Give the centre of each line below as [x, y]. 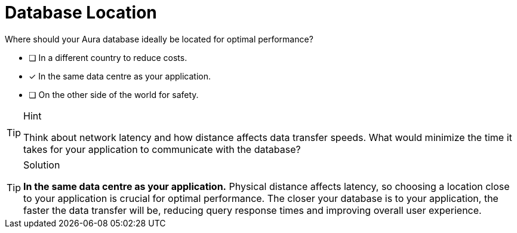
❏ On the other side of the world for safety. [114, 94]
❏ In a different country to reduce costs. [108, 57]
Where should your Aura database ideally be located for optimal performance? [159, 39]
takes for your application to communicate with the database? [162, 149]
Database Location [81, 13]
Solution [42, 165]
